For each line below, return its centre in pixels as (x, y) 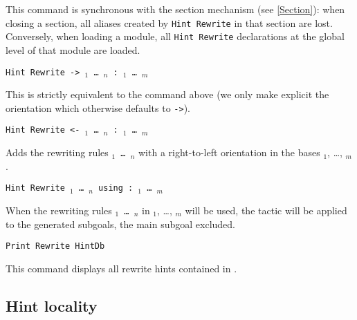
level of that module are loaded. (73, 49)
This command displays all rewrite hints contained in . (121, 268)
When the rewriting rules (59, 210)
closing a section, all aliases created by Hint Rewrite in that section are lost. (169, 22)
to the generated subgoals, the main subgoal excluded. (120, 224)
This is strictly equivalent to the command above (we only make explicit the (167, 94)
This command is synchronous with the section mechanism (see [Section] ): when (175, 9)
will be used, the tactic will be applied (266, 210)
